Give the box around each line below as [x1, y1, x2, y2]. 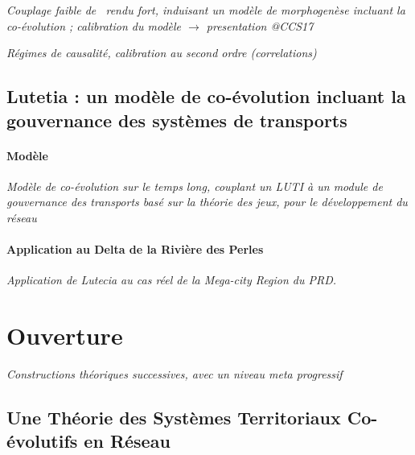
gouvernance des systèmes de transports [6, 107, 347, 132]
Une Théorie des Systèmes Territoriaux [6, 405, 341, 430]
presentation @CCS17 [206, 17, 314, 34]
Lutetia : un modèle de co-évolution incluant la [6, 84, 406, 109]
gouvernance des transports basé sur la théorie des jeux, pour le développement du [6, 193, 408, 210]
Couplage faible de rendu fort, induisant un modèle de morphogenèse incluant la [6, 2, 405, 18]
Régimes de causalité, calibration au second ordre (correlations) [6, 44, 317, 61]
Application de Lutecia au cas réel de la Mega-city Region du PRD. [6, 271, 337, 288]
